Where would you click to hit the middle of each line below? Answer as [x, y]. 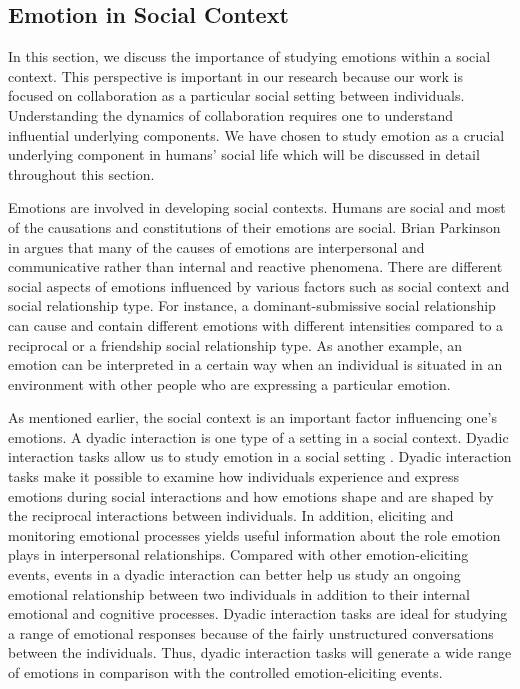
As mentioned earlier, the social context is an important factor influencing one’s [252, 417]
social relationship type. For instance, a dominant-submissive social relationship [252, 305]
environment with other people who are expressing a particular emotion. [229, 383]
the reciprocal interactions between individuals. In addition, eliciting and [231, 515]
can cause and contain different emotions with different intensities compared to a [256, 324]
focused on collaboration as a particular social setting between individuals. [236, 95]
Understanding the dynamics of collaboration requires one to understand [231, 114]
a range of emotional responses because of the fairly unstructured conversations [251, 632]
